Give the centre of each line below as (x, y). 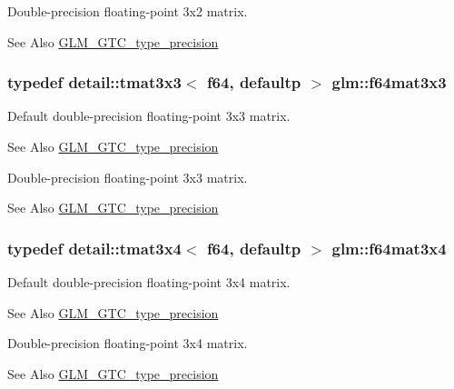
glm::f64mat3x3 (389, 82)
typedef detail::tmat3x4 (94, 248)
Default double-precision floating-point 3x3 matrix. (149, 116)
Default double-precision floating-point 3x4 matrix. (149, 282)
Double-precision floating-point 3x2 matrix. (128, 11)
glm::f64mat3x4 (389, 248)
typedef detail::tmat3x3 (94, 82)
